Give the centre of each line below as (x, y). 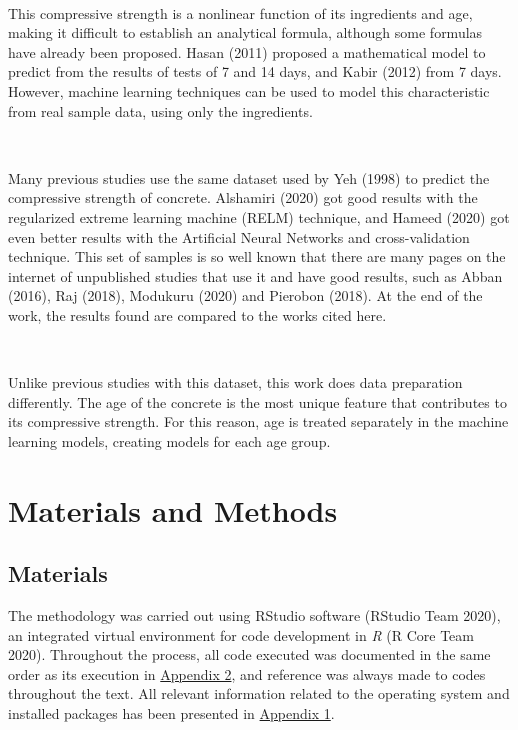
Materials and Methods (173, 509)
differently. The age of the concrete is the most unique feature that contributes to (257, 401)
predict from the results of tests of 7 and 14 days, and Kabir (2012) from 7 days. (255, 71)
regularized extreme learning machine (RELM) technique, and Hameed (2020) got (259, 216)
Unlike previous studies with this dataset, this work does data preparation (235, 382)
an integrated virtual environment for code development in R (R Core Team (241, 634)
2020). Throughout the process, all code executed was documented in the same (249, 654)
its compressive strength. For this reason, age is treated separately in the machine (258, 421)
